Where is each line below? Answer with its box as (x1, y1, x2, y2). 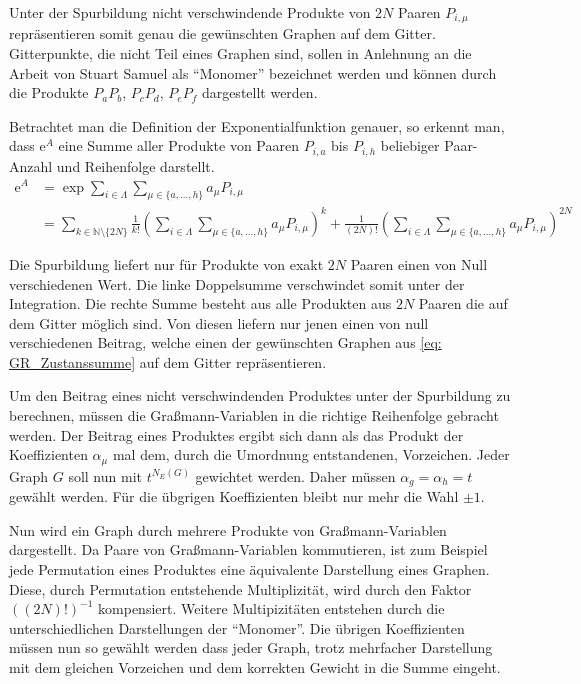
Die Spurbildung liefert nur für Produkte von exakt (9, 253, 324, 274)
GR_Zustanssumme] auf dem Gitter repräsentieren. (9, 351, 327, 372)
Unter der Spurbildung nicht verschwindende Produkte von (9, 2, 371, 22)
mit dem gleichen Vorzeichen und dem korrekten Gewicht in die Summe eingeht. (9, 656, 501, 677)
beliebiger (380, 135, 440, 156)
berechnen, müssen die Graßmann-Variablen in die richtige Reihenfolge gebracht (9, 405, 499, 426)
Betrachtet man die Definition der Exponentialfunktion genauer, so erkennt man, (9, 115, 505, 136)
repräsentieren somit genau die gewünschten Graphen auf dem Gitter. (9, 23, 436, 44)
